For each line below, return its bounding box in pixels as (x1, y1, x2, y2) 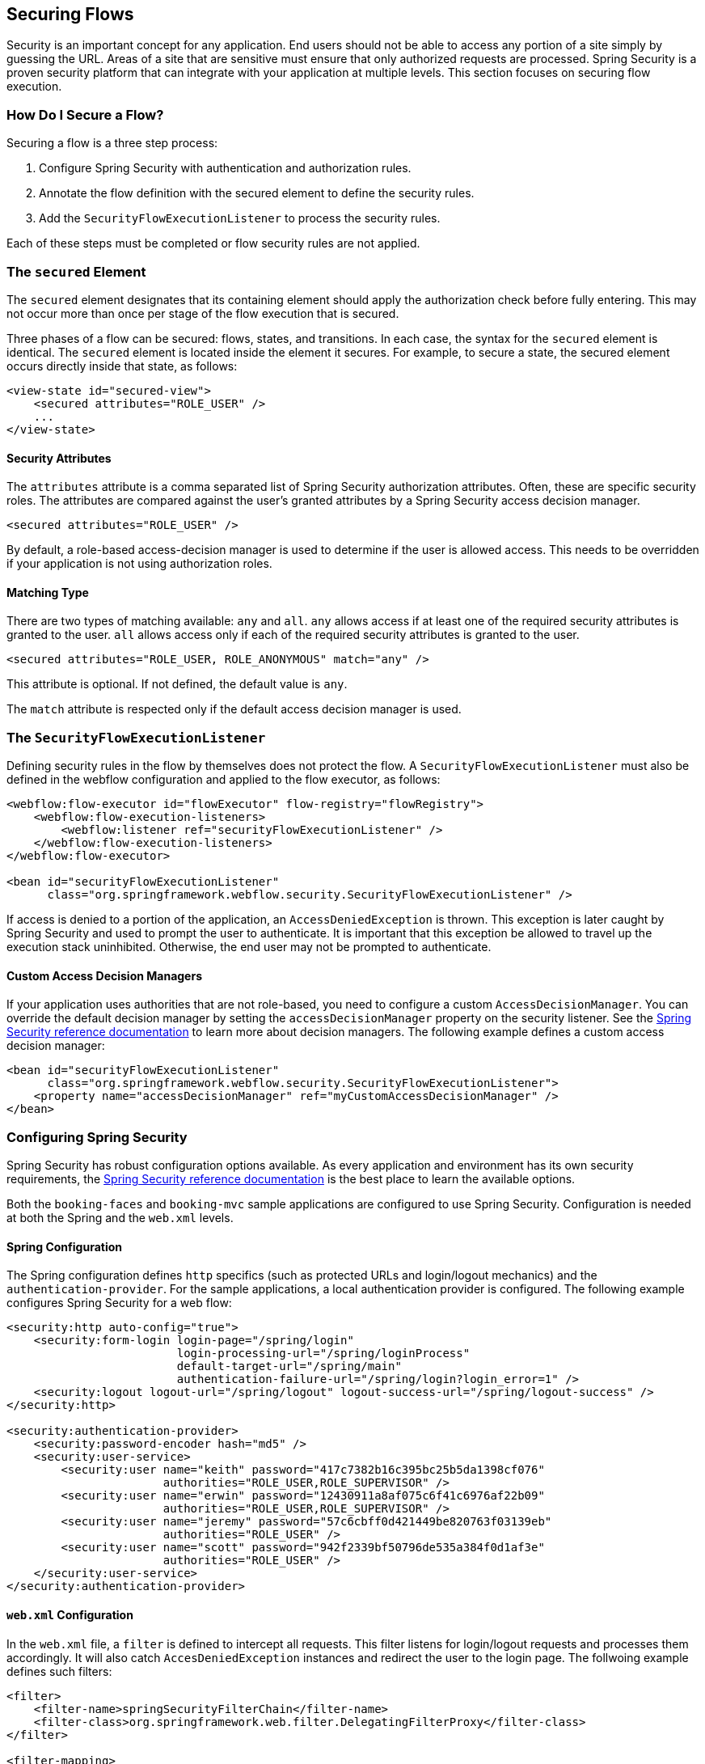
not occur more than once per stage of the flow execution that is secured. (6, 306, 399, 320)
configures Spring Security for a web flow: (6, 1296, 232, 1310)
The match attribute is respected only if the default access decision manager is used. (6, 702, 462, 717)
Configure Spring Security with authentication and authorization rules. (39, 161, 412, 176)
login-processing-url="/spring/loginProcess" (176, 1347, 471, 1360)
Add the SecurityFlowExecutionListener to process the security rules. (39, 211, 441, 226)
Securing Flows (6, 4, 134, 24)
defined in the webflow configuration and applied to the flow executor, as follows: (6, 772, 441, 787)
